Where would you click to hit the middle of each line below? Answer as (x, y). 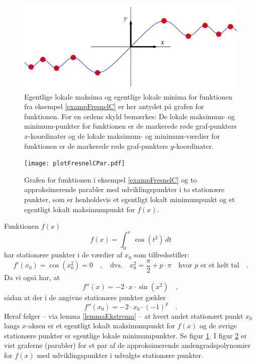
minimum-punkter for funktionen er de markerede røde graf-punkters (131, 126)
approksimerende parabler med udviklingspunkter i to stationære (124, 189)
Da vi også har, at (32, 277)
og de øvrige (218, 326)
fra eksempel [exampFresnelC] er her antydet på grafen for (114, 106)
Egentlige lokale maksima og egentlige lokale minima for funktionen (129, 96)
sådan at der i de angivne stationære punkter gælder (85, 297)
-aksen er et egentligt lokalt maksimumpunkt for (101, 326)
